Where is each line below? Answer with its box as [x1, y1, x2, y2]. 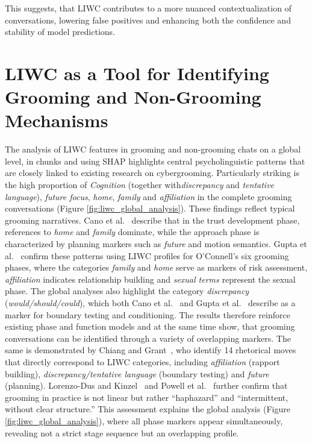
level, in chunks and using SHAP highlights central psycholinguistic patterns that [5, 154, 305, 167]
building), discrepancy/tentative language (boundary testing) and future [5, 367, 269, 380]
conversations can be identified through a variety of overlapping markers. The [5, 331, 291, 344]
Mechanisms [5, 108, 108, 133]
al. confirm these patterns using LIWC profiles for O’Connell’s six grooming [5, 249, 289, 262]
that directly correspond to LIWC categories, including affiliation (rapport [5, 355, 280, 368]
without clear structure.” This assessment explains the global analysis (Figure [5, 403, 290, 415]
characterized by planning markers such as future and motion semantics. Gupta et [5, 237, 307, 250]
